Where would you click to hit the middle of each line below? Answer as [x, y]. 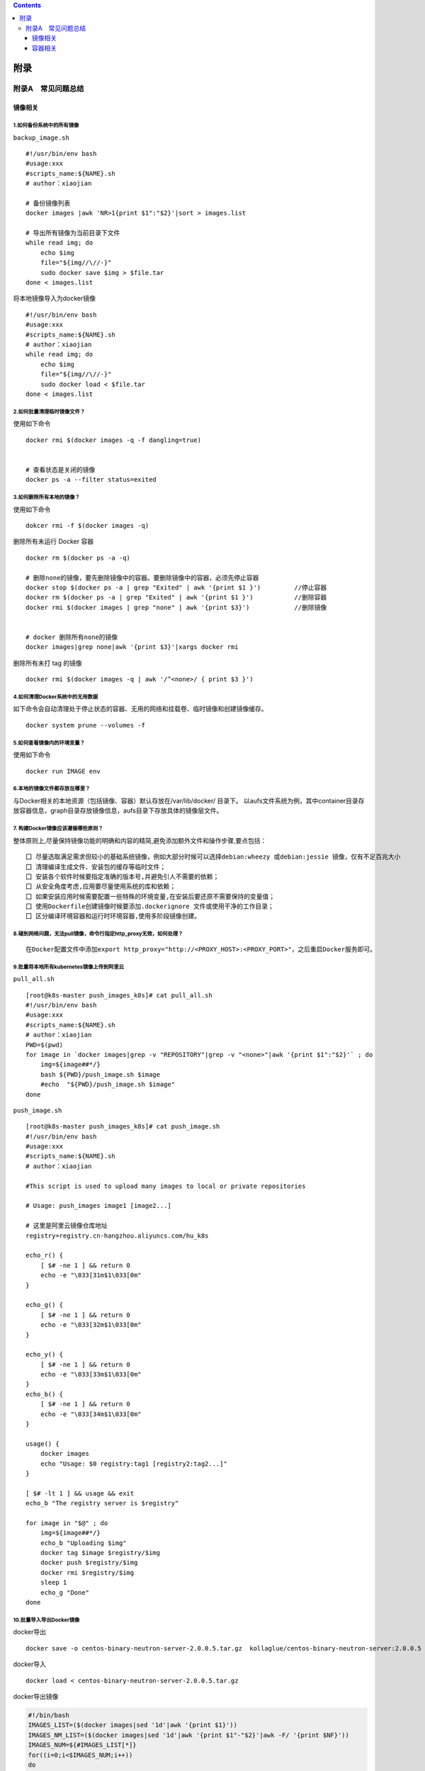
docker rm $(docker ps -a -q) [78, 558]
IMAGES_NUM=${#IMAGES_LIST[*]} [83, 1745]
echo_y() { [45, 1354]
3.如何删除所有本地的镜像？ [47, 497]
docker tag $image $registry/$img [100, 1553]
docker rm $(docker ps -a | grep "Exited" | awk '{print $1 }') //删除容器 [176, 598]
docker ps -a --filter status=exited [91, 480]
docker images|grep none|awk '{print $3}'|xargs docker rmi [132, 647]
